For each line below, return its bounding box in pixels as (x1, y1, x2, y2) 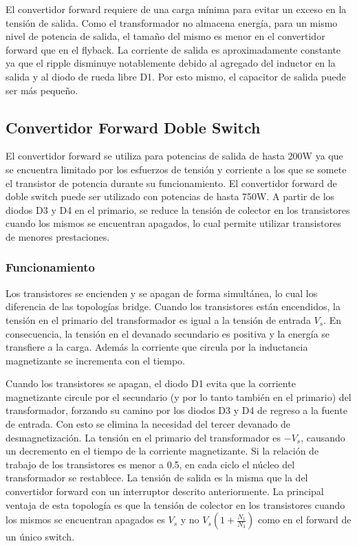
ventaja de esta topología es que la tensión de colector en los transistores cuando (6, 497, 345, 512)
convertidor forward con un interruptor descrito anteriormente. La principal (6, 484, 324, 499)
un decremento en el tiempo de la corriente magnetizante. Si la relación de (6, 444, 319, 458)
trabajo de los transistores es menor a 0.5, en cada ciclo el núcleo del (6, 457, 295, 471)
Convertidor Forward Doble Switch (6, 116, 261, 138)
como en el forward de (257, 512, 351, 527)
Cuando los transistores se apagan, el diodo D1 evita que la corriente (6, 376, 296, 391)
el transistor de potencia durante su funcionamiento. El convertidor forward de (6, 175, 337, 190)
